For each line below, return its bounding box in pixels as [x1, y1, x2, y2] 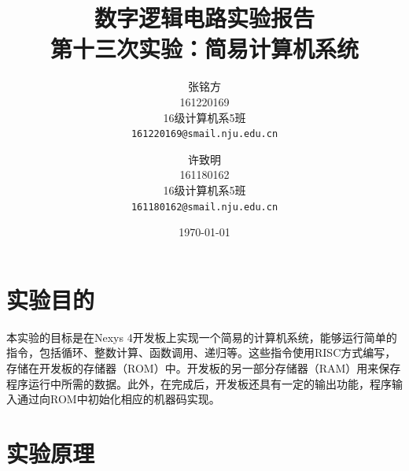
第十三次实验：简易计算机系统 [50, 32, 359, 65]
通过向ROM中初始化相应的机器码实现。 [17, 391, 220, 407]
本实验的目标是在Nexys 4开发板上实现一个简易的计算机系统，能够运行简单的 [6, 328, 397, 345]
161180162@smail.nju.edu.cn [131, 201, 278, 213]
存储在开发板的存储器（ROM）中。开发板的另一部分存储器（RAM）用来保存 [6, 359, 401, 376]
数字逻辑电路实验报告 [94, 2, 315, 34]
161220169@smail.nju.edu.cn [131, 128, 278, 140]
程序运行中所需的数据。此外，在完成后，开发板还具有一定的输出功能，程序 [6, 375, 392, 391]
